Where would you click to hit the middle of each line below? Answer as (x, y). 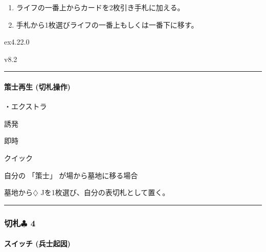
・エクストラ (26, 106)
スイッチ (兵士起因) (37, 244)
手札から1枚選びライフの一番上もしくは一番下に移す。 (107, 24)
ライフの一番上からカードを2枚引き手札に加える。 (100, 7)
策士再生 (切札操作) (37, 86)
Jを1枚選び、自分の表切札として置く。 (105, 192)
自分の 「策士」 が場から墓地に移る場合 (71, 175)
